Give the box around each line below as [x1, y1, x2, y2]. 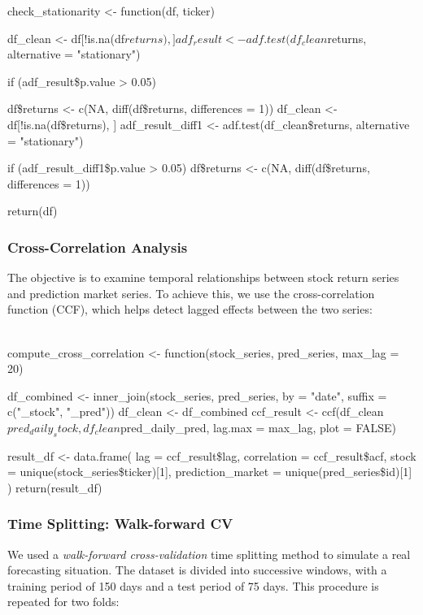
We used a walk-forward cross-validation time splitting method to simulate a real [7, 545, 411, 562]
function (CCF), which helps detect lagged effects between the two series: [7, 301, 373, 318]
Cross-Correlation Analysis [7, 236, 188, 257]
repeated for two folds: [7, 593, 120, 610]
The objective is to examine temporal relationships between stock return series [7, 269, 399, 286]
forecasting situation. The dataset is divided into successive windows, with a [7, 561, 387, 578]
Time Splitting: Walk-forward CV [7, 513, 233, 534]
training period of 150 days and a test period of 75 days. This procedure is [7, 577, 379, 594]
